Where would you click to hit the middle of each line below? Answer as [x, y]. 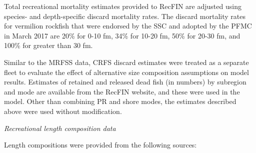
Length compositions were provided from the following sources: [100, 145]
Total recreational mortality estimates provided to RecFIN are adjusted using [123, 6]
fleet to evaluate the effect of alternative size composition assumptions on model [126, 72]
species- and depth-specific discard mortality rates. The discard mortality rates [125, 16]
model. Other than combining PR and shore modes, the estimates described [120, 101]
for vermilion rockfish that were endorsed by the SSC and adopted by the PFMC [128, 26]
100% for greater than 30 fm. [48, 45]
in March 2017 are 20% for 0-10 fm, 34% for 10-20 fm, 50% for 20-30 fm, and [122, 35]
